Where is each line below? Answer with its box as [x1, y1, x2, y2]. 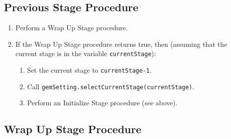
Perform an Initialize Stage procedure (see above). [27, 98, 178, 108]
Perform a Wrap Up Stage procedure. [15, 22, 128, 33]
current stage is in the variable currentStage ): [15, 48, 156, 59]
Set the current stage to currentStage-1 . [27, 65, 152, 75]
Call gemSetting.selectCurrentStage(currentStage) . [27, 81, 194, 91]
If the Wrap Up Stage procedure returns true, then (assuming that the [15, 39, 227, 49]
